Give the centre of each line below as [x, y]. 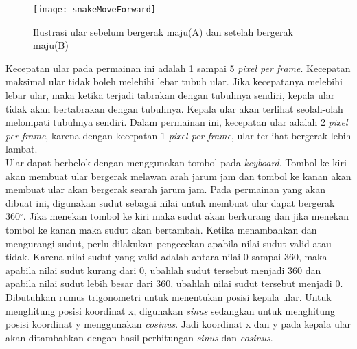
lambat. [22, 149]
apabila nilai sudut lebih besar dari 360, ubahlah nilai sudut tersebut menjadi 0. [174, 283]
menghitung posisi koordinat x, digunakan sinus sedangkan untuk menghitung [170, 310]
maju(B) [51, 45]
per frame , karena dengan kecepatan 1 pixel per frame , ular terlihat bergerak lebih [178, 135]
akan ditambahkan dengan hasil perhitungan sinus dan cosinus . [139, 337]
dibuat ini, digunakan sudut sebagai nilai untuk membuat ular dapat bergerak [170, 202]
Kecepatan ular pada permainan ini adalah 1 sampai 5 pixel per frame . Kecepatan [178, 68]
